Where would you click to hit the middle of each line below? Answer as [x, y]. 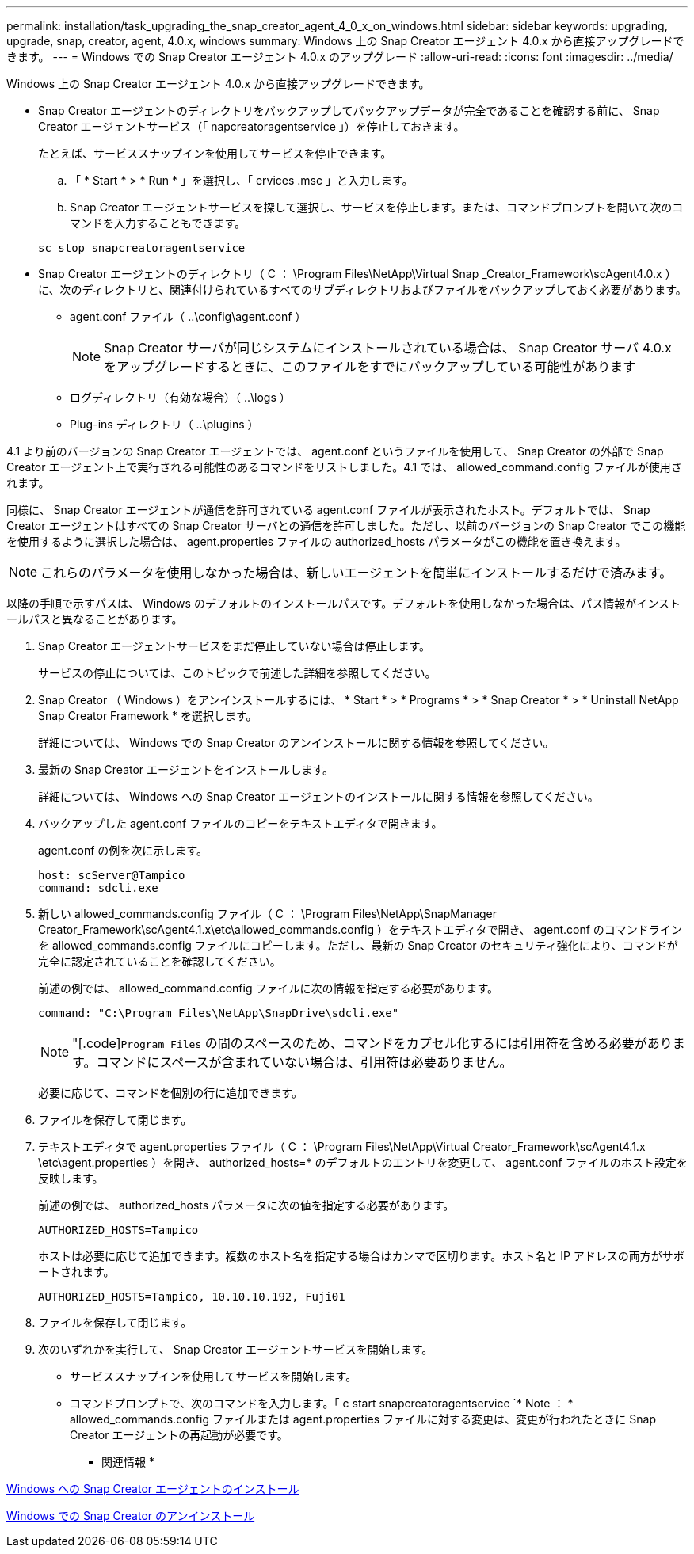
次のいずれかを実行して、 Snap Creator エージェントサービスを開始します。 [236, 1349]
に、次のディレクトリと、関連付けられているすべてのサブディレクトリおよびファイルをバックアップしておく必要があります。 [362, 289]
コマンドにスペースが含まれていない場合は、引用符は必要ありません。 [304, 1062]
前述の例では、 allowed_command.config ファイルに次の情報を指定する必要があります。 [269, 988]
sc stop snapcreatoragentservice [142, 248]
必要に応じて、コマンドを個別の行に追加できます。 [170, 1093]
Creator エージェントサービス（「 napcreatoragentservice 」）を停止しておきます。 [252, 126]
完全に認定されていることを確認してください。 [160, 961]
